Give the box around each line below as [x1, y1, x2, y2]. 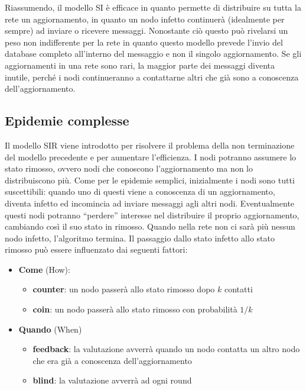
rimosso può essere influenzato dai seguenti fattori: [5, 243, 188, 256]
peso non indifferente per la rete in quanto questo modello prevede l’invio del [5, 36, 283, 48]
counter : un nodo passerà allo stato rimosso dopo [32, 283, 215, 295]
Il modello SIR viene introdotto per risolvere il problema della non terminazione [5, 138, 295, 151]
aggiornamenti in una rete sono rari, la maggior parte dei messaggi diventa [5, 59, 275, 71]
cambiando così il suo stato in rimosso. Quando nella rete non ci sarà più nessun [5, 220, 295, 233]
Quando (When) [18, 323, 82, 335]
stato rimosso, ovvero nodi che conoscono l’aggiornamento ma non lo [5, 162, 253, 175]
